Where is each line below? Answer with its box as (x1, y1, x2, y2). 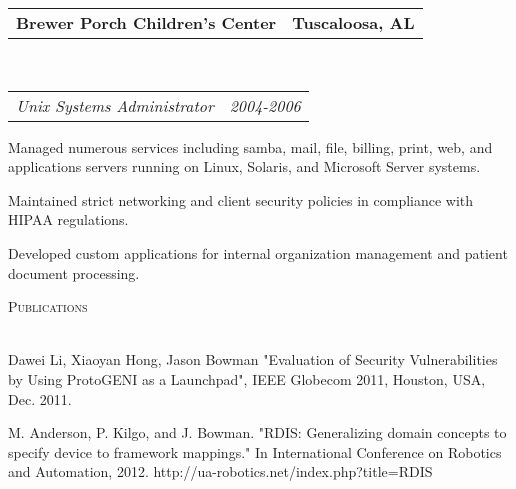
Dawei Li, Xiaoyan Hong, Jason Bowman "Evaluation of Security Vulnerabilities (8, 349, 498, 370)
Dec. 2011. (8, 388, 72, 409)
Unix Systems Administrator (16, 93, 214, 117)
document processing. (8, 262, 140, 283)
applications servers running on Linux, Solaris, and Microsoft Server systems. (8, 156, 481, 177)
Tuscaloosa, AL (292, 11, 415, 34)
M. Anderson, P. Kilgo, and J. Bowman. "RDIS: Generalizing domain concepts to (8, 422, 507, 443)
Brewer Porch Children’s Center (16, 11, 277, 34)
